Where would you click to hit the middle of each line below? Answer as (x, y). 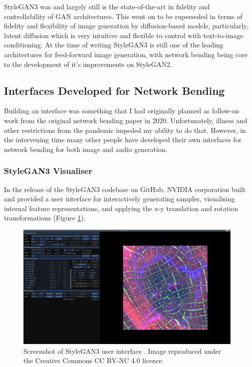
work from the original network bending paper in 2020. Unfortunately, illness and (126, 120)
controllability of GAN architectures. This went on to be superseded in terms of (123, 16)
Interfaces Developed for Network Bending (114, 90)
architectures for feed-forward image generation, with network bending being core (126, 54)
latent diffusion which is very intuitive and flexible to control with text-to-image (124, 35)
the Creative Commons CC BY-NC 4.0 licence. (94, 360)
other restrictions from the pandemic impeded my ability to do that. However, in (125, 130)
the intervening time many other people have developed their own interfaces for (123, 140)
